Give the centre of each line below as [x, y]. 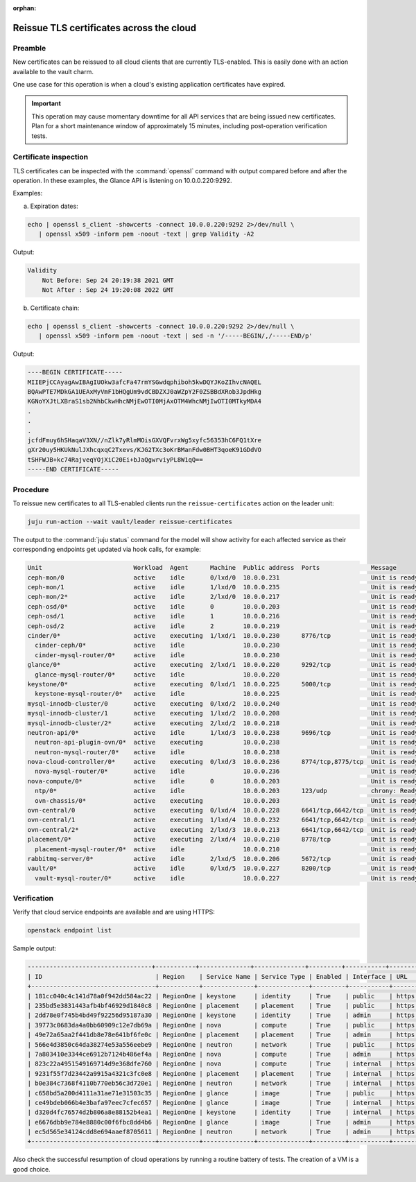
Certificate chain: [55, 308]
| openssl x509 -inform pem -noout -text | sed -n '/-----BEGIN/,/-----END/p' [176, 336]
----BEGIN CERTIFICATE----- [75, 372]
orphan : [25, 8]
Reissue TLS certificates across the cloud [105, 28]
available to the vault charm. [53, 71]
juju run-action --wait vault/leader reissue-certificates [130, 521]
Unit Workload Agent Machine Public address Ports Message [212, 568]
